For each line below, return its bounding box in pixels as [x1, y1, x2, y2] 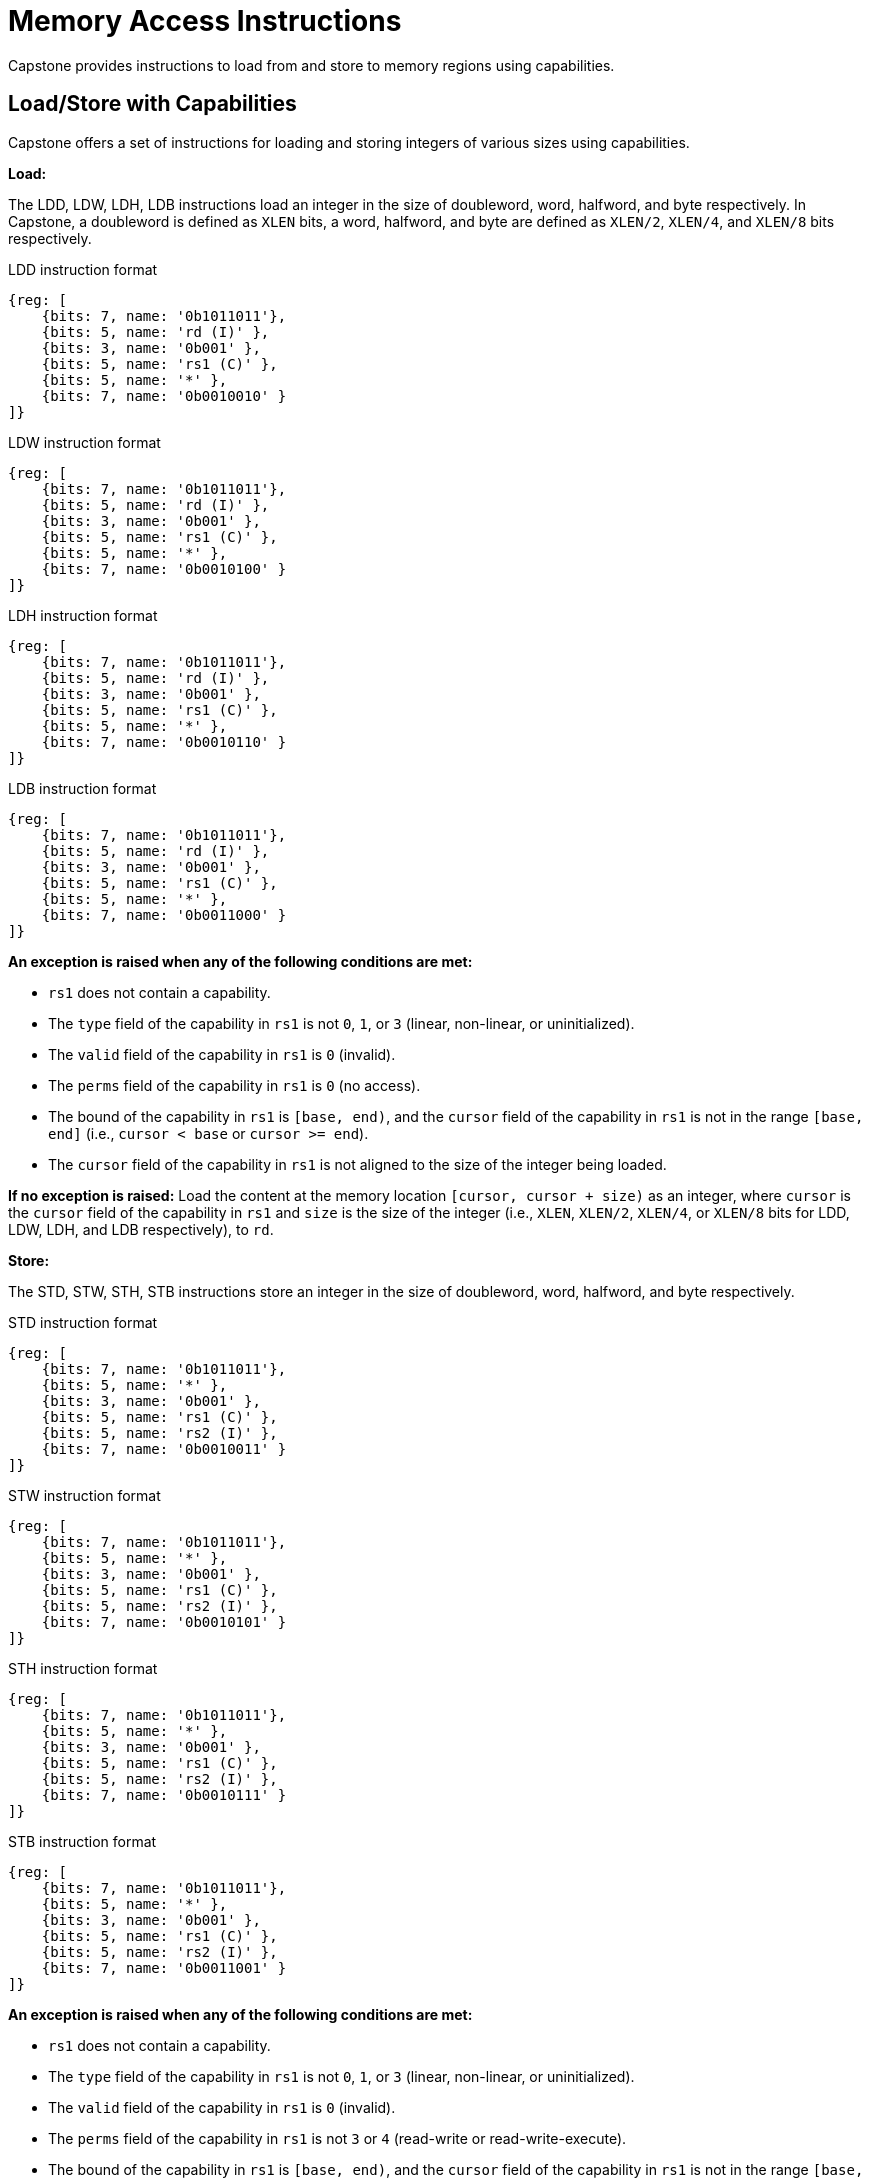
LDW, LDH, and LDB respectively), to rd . [8, 1220, 274, 1238]
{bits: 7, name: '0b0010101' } [41, 1613, 287, 1630]
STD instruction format [8, 1313, 158, 1331]
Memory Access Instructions [8, 4, 402, 38]
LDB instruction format [8, 779, 157, 797]
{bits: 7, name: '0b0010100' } [41, 560, 287, 577]
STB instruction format [8, 1832, 157, 1850]
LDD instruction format [8, 260, 158, 278]
